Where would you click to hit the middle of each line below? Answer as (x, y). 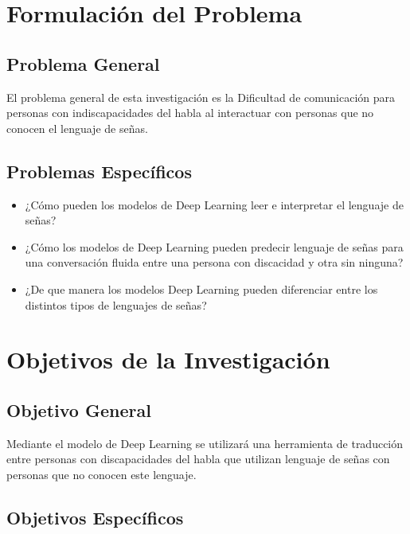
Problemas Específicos (99, 171)
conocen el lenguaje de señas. (77, 128)
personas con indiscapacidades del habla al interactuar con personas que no (190, 113)
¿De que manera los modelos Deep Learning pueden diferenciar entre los (201, 288)
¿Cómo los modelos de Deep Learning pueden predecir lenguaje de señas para (214, 246)
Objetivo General (79, 409)
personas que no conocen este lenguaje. (102, 474)
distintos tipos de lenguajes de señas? (116, 304)
